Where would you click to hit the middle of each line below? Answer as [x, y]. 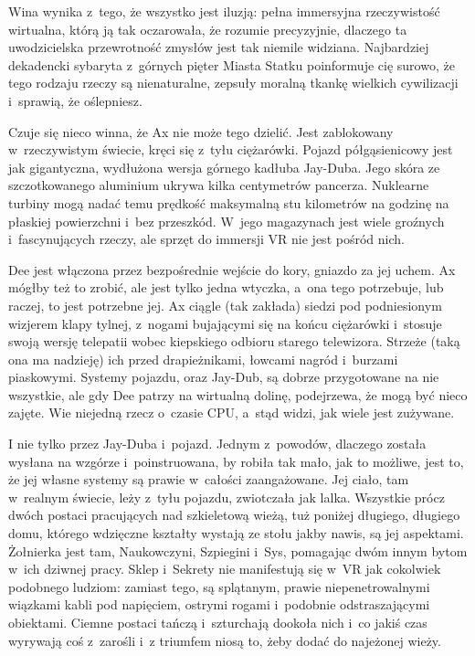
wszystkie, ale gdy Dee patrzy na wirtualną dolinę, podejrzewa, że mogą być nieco [238, 394]
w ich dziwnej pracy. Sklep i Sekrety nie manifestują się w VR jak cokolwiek [225, 569]
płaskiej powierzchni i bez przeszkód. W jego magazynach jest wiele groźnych [227, 221]
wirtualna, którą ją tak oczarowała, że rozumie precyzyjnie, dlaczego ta [208, 29]
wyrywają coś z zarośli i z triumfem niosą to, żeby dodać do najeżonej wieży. [225, 640]
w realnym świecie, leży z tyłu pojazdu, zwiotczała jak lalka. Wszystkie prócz [227, 497]
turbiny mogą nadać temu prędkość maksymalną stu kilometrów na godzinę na [229, 202]
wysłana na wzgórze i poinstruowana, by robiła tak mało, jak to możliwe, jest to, [236, 461]
